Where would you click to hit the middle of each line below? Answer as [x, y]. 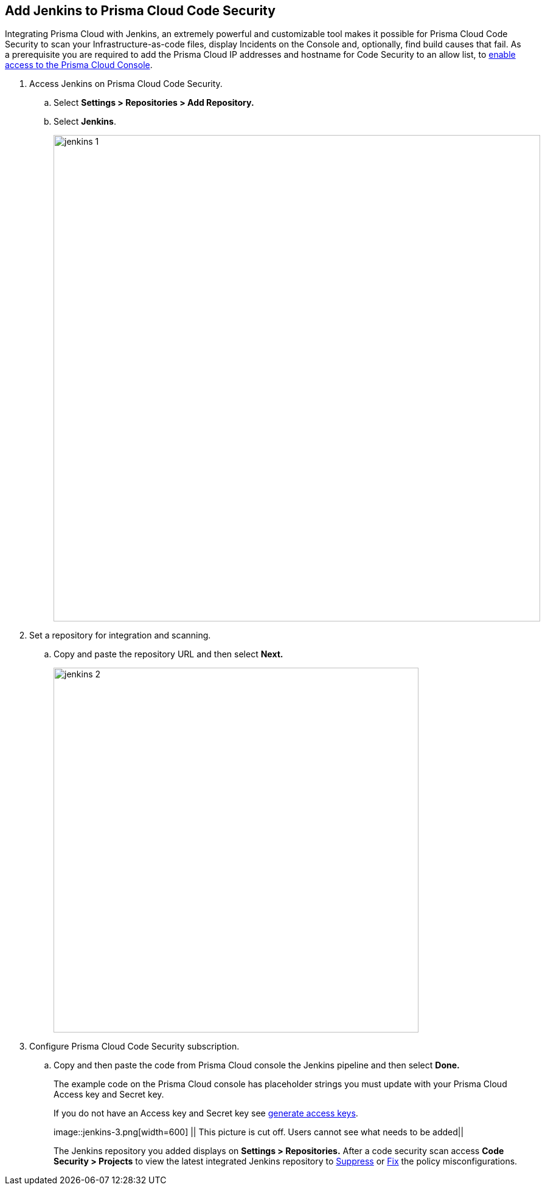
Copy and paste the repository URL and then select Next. [168, 654]
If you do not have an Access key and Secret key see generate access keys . [206, 1113]
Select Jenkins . [85, 122]
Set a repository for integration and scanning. [120, 635]
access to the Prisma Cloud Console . [79, 65]
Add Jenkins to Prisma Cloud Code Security [140, 11]
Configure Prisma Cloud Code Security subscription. [134, 1046]
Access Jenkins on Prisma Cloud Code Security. [126, 84]
